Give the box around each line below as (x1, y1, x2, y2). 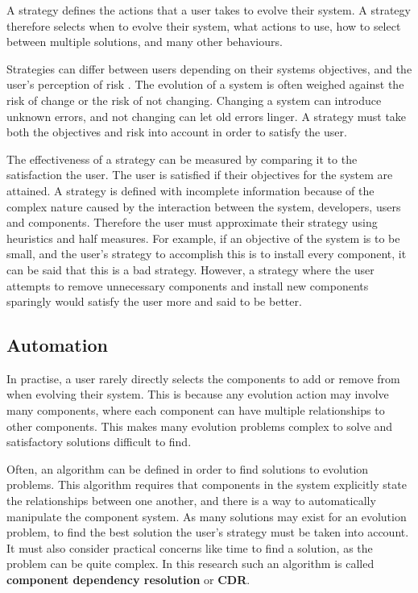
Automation (6, 332, 108, 357)
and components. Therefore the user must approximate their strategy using (6, 214, 378, 231)
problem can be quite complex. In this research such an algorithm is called (6, 555, 375, 572)
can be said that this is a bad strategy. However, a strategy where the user (6, 261, 375, 278)
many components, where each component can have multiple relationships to (6, 402, 385, 419)
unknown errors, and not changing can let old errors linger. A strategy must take (6, 107, 407, 124)
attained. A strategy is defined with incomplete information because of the (6, 182, 375, 198)
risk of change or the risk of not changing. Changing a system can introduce (6, 91, 382, 108)
